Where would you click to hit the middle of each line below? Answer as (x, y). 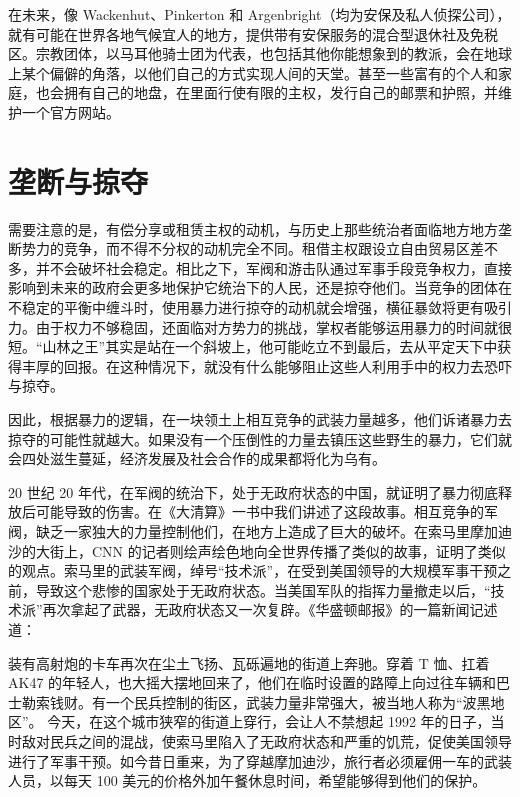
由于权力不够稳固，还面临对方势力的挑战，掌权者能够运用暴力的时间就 (266, 326)
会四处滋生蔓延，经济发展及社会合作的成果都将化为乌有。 (197, 458)
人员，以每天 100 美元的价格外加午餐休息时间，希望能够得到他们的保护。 (247, 780)
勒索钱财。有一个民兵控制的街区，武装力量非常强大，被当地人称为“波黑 (256, 701)
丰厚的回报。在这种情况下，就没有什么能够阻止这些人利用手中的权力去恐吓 (266, 365)
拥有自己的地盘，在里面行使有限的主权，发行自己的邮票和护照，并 (280, 92)
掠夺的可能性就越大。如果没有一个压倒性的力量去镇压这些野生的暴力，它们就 (260, 438)
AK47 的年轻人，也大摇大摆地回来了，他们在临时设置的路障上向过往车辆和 (252, 682)
